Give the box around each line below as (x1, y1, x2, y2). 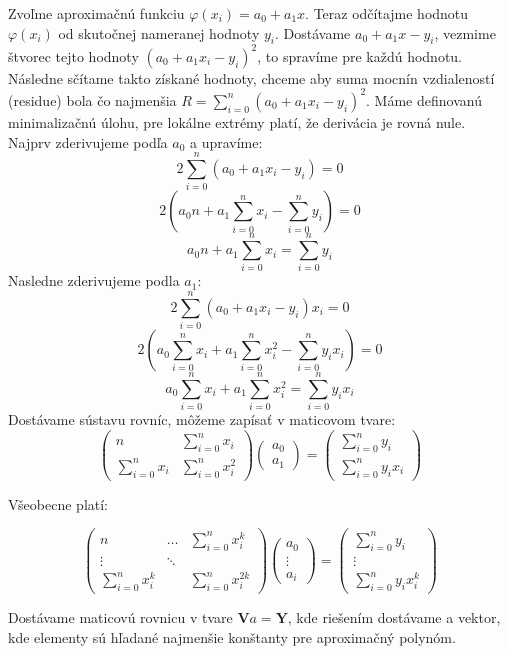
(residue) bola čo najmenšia (8, 89, 177, 110)
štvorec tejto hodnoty (8, 45, 139, 66)
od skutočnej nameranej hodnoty (58, 22, 260, 43)
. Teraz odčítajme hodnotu (305, 3, 469, 23)
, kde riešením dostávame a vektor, (287, 606, 501, 627)
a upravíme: (189, 131, 263, 152)
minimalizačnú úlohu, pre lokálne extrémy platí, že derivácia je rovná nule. (8, 111, 466, 132)
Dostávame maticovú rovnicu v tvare (8, 606, 233, 627)
